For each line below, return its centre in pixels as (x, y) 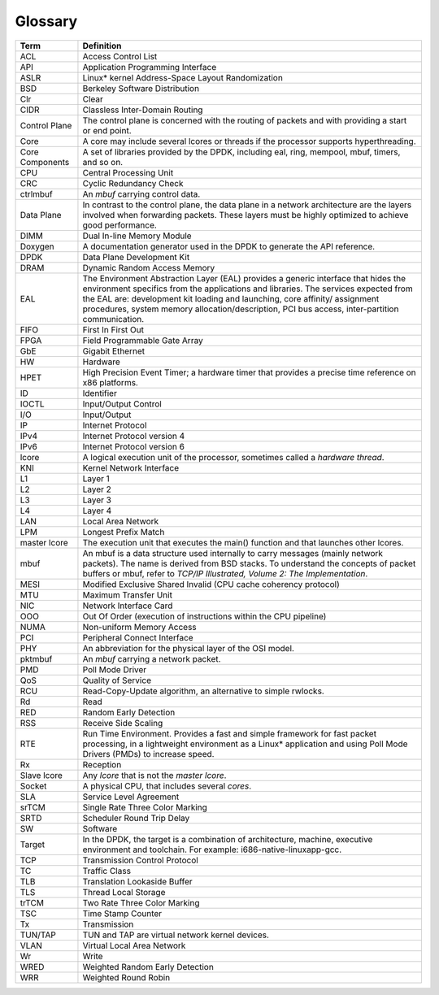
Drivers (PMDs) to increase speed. (148, 754)
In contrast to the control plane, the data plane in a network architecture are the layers (247, 205)
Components (45, 162)
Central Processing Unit (128, 172)
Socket (33, 786)
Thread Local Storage (124, 892)
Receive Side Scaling (123, 723)
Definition (102, 46)
